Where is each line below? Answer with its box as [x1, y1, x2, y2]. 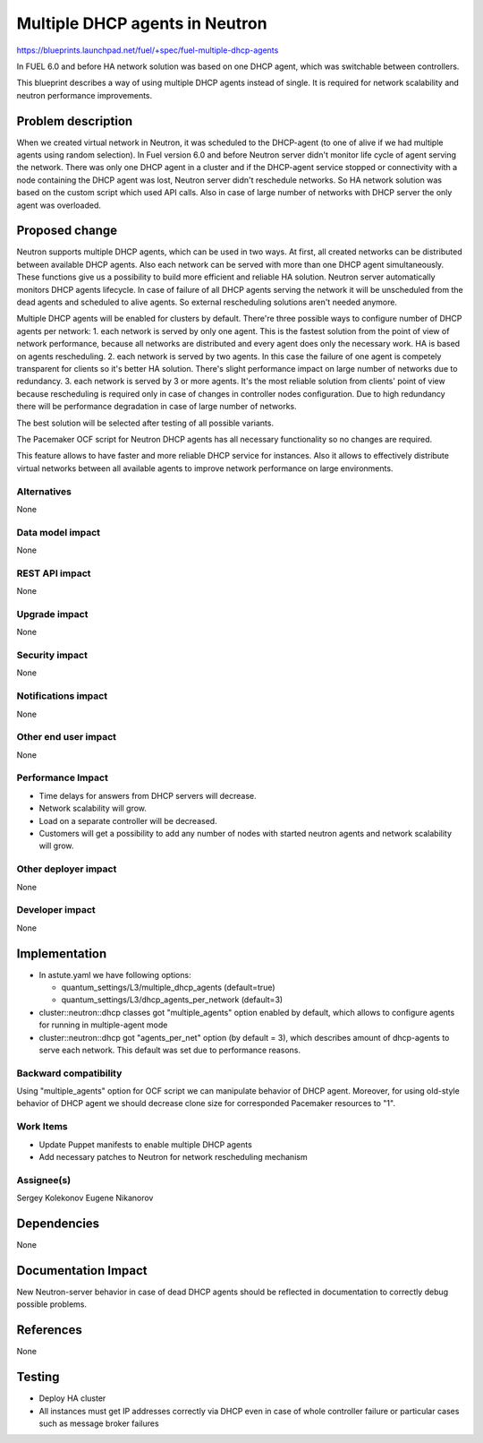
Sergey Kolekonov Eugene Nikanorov [16, 1192, 154, 1204]
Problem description [16, 113, 133, 129]
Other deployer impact [16, 863, 117, 875]
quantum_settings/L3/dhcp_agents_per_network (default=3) [61, 994, 284, 1005]
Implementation [16, 946, 107, 961]
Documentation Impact [16, 1263, 148, 1278]
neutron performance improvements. [16, 90, 153, 100]
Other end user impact [16, 731, 116, 743]
